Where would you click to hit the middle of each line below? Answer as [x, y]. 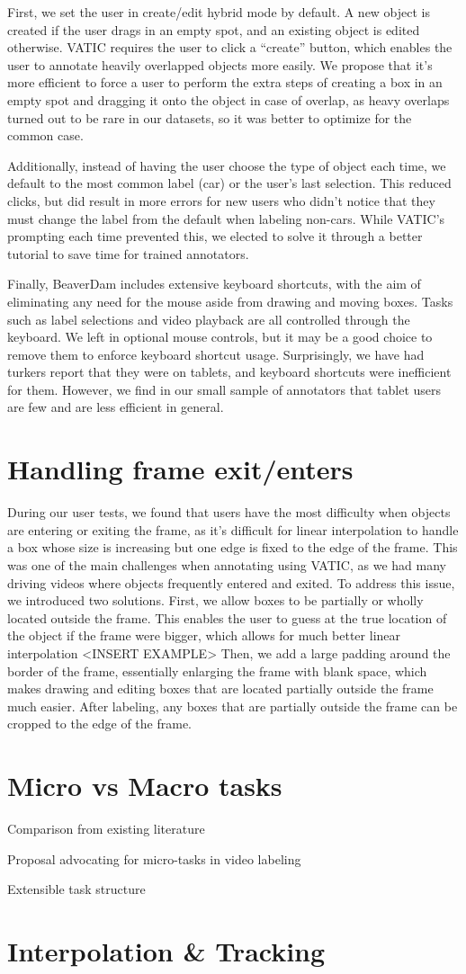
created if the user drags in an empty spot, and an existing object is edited [214, 29]
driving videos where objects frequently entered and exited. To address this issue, [231, 582]
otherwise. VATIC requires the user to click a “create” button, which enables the [230, 47]
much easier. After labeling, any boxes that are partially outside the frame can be [233, 706]
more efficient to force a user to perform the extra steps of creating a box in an [225, 82]
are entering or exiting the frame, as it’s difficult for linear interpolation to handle [233, 529]
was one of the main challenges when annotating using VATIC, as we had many [227, 564]
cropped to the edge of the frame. [100, 724]
